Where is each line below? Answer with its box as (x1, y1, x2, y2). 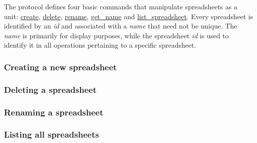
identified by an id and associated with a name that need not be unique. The (4, 21, 237, 31)
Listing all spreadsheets (4, 128, 99, 141)
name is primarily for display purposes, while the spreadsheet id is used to (4, 30, 229, 40)
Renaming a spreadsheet (4, 106, 104, 118)
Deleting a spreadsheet (4, 83, 97, 95)
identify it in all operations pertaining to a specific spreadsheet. (4, 40, 196, 50)
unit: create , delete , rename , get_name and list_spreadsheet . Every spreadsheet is (4, 11, 253, 21)
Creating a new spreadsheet (4, 60, 117, 73)
